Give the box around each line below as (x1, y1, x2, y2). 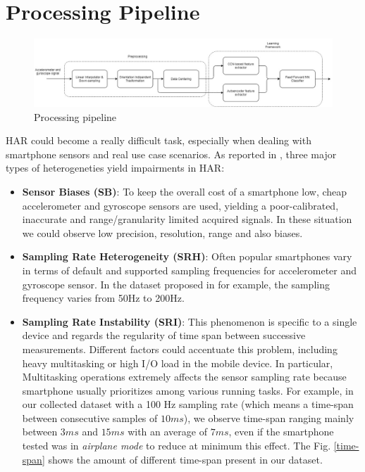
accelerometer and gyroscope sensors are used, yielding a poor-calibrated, (22, 198, 339, 212)
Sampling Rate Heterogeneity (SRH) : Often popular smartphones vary (22, 249, 352, 264)
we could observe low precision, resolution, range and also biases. (22, 225, 303, 240)
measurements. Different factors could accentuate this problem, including (22, 341, 338, 356)
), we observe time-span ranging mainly (183, 410, 354, 425)
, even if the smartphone (228, 424, 334, 439)
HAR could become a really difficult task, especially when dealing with (6, 133, 311, 148)
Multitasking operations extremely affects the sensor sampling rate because (22, 369, 347, 384)
